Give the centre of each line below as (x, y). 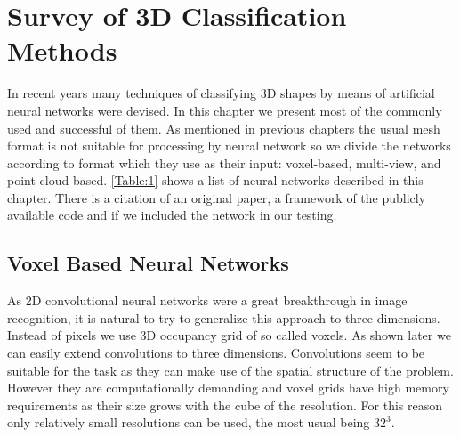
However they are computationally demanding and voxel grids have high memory (228, 388)
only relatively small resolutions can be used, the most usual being (189, 422)
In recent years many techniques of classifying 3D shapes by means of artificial (221, 93)
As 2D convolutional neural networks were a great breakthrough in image (207, 300)
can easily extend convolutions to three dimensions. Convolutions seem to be (216, 353)
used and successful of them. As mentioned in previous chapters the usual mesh (224, 128)
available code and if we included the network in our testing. (172, 215)
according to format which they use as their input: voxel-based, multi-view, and (224, 162)
